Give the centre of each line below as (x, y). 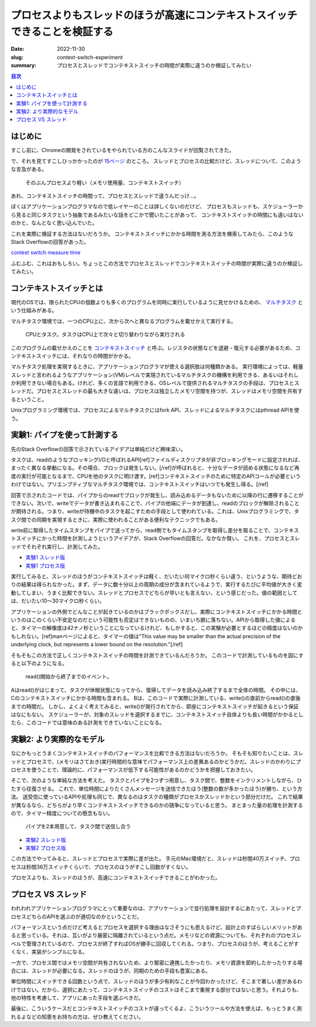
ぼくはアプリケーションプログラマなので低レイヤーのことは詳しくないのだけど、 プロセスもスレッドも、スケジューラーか (157, 206)
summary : (24, 66)
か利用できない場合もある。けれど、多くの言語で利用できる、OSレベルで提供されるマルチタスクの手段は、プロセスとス (155, 383)
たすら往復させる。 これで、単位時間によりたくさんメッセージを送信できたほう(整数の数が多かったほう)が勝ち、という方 (157, 788)
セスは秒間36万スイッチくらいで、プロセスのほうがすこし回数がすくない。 (101, 867)
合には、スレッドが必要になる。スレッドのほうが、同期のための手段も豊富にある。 (111, 970)
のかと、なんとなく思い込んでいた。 (54, 223)
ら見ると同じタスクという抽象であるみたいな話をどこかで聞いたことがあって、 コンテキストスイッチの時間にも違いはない (157, 215)
